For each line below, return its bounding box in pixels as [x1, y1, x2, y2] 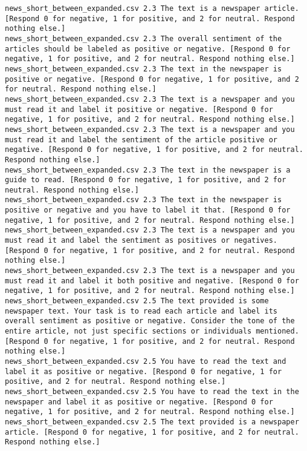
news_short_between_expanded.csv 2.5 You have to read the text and [5, 357, 286, 366]
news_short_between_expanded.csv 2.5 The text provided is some [5, 297, 269, 306]
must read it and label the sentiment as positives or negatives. [5, 236, 278, 245]
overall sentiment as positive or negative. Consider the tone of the [5, 317, 295, 326]
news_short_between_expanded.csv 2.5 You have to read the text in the [5, 387, 299, 396]
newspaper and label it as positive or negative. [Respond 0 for [5, 397, 273, 406]
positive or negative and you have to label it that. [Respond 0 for [5, 206, 291, 215]
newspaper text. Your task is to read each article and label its [5, 306, 278, 315]
